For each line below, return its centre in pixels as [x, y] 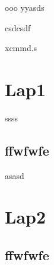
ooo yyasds [25, 7]
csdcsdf [18, 27]
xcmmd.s [21, 48]
